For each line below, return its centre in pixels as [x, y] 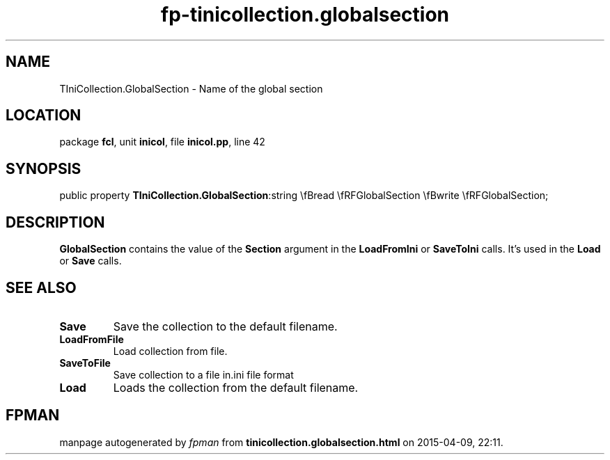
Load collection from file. [170, 351]
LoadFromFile [92, 339]
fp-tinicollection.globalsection [305, 15]
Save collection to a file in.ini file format [203, 374]
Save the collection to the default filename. [225, 326]
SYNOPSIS [44, 168]
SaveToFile [85, 363]
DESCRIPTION [55, 222]
